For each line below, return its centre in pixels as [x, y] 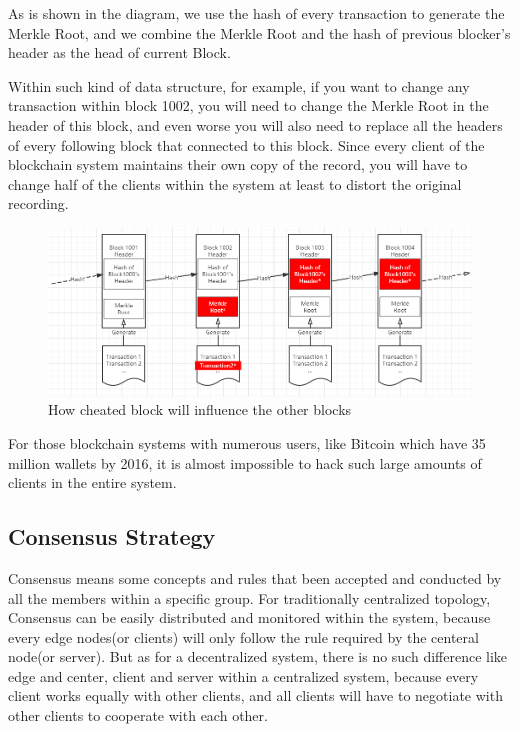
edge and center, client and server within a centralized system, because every [243, 675]
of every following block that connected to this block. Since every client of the [246, 144]
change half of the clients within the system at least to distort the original [235, 183]
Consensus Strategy [112, 536]
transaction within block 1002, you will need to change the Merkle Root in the [248, 105]
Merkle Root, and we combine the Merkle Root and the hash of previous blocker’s [259, 32]
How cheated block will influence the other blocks [200, 409]
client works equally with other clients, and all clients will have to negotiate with [255, 695]
